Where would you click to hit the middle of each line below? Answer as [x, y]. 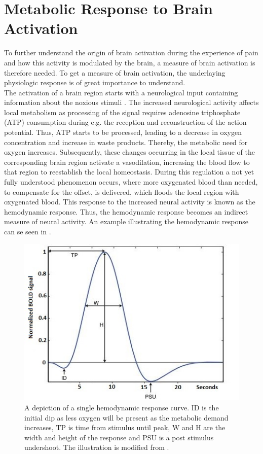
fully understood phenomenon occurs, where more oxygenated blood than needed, [131, 182]
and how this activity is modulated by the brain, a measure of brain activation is [130, 62]
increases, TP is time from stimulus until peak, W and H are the [125, 427]
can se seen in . [28, 231]
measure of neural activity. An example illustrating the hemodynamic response [126, 221]
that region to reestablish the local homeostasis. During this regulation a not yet [129, 172]
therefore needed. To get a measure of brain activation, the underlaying [115, 72]
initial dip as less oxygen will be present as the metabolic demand [126, 417]
